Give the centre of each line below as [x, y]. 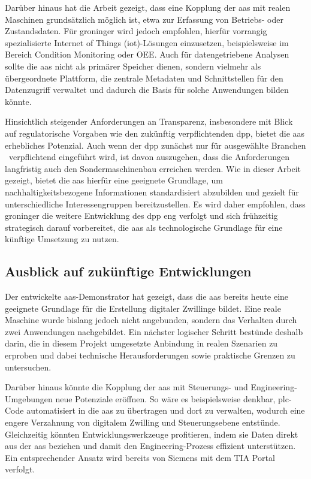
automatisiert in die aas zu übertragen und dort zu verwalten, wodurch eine [166, 410]
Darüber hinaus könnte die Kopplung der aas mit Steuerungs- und [126, 387]
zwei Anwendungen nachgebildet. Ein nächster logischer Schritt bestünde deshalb [154, 331]
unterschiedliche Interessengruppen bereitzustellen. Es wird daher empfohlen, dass [155, 204]
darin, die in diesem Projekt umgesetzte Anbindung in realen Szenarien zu [141, 343]
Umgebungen [29, 398]
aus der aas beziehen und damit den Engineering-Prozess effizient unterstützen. [150, 446]
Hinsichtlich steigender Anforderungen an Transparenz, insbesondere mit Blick [149, 121]
